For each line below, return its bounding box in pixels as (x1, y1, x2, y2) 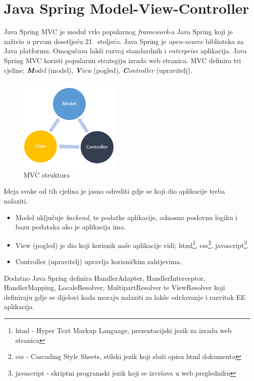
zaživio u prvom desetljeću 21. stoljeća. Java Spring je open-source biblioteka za (4, 36, 244, 46)
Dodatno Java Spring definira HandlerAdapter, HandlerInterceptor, (4, 272, 206, 283)
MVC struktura (23, 169, 70, 179)
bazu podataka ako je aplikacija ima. (15, 222, 126, 232)
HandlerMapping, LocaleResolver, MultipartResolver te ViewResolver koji (4, 282, 225, 292)
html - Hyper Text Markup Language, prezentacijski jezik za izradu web (15, 325, 232, 335)
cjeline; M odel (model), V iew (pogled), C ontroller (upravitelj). (4, 65, 192, 75)
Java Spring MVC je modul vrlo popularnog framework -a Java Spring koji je (4, 26, 233, 37)
